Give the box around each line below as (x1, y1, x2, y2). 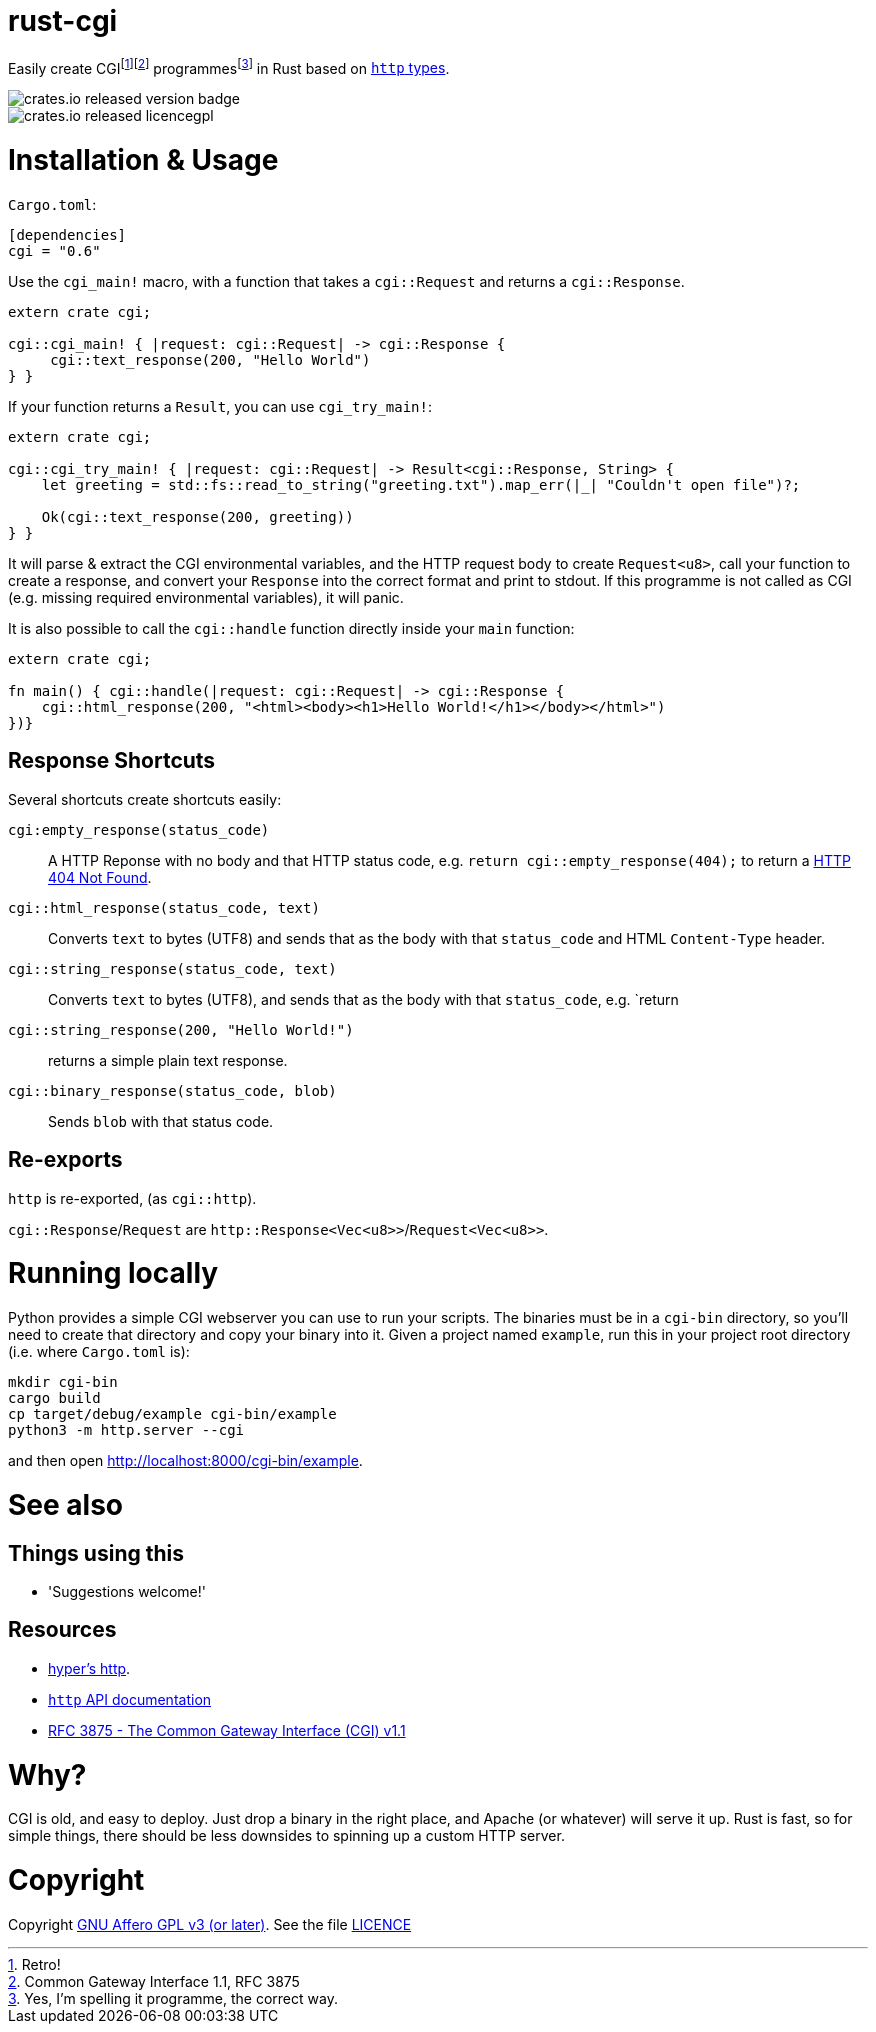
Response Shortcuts (8, 748, 216, 774)
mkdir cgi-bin (8, 1374, 118, 1391)
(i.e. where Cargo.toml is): (8, 1343, 190, 1361)
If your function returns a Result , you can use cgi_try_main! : (8, 397, 432, 415)
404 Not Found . (48, 868, 152, 886)
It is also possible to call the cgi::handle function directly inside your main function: (8, 619, 575, 637)
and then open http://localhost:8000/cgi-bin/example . (8, 1452, 363, 1470)
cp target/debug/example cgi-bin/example (8, 1406, 337, 1423)
